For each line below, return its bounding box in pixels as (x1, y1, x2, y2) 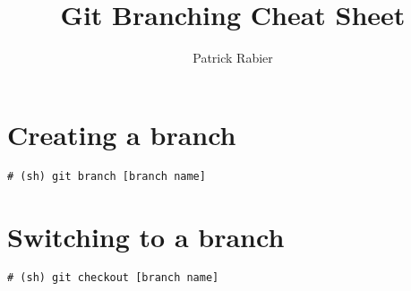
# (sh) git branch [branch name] (7, 169, 206, 183)
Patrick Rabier (193, 48, 273, 67)
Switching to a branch (7, 218, 285, 254)
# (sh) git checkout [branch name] (7, 271, 219, 285)
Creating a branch (7, 116, 236, 152)
